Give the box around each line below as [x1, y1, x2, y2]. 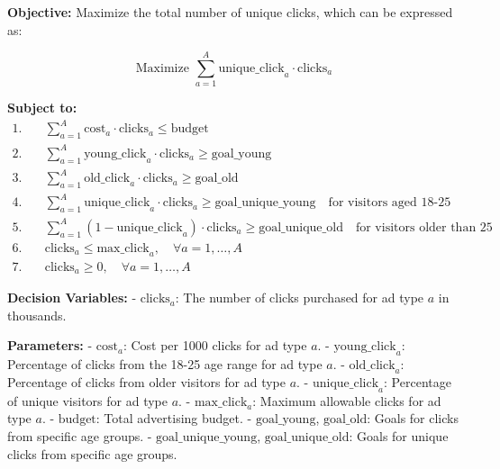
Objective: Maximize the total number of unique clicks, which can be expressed [7, 3, 453, 21]
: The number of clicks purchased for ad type [175, 288, 424, 307]
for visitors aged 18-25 [328, 196, 451, 210]
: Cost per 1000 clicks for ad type [123, 336, 307, 355]
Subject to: [7, 98, 77, 117]
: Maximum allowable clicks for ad [252, 391, 441, 410]
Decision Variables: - [7, 288, 137, 307]
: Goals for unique [349, 427, 449, 446]
